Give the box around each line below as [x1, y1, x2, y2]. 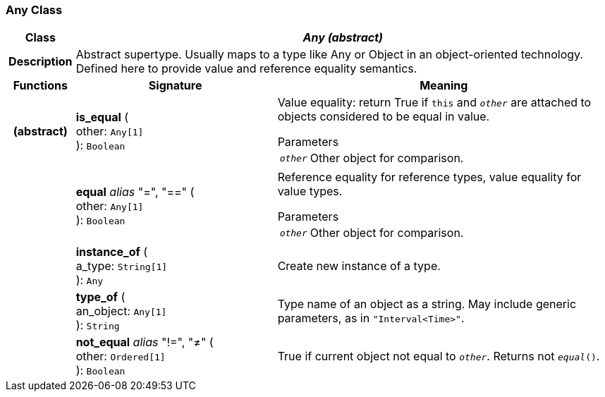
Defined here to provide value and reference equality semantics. [75, 61, 417, 76]
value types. [277, 184, 343, 199]
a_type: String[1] [75, 259, 168, 274]
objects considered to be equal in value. [277, 109, 490, 124]
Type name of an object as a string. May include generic [277, 297, 577, 312]
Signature [148, 78, 202, 93]
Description [8, 54, 73, 69]
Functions [13, 78, 68, 93]
